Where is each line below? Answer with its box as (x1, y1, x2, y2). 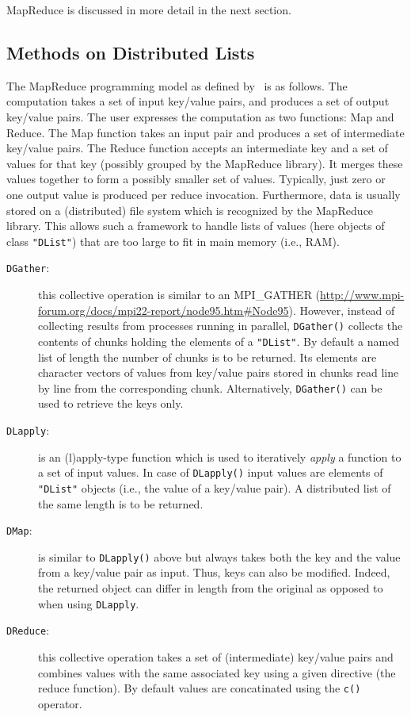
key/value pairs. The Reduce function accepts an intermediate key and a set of (6, 140, 388, 156)
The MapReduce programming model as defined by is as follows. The (6, 77, 348, 94)
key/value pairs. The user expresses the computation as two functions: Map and (6, 108, 394, 125)
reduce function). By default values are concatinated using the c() (38, 680, 361, 696)
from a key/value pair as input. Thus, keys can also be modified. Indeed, (38, 564, 390, 581)
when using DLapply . (38, 595, 139, 612)
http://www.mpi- (320, 286, 405, 303)
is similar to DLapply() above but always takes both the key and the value (38, 548, 401, 565)
